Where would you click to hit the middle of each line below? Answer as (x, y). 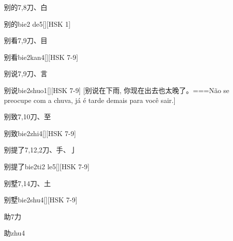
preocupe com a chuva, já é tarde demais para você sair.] (90, 100)
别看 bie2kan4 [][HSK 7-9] (41, 57)
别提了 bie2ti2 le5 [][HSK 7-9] (47, 166)
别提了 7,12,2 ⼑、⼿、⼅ (40, 150)
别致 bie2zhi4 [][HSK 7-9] (40, 133)
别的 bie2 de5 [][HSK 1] (37, 24)
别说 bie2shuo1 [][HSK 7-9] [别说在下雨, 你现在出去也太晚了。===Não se (117, 90)
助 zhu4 (15, 233)
